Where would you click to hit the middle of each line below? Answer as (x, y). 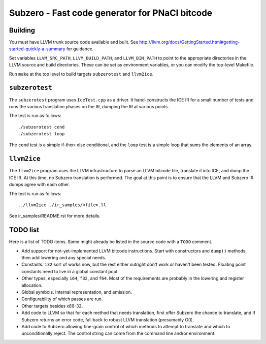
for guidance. (80, 49)
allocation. (32, 285)
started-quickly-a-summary (37, 49)
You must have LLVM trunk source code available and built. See (74, 42)
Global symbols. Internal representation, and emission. (77, 292)
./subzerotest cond (41, 127)
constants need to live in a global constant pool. (70, 271)
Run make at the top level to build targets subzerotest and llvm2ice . (81, 74)
